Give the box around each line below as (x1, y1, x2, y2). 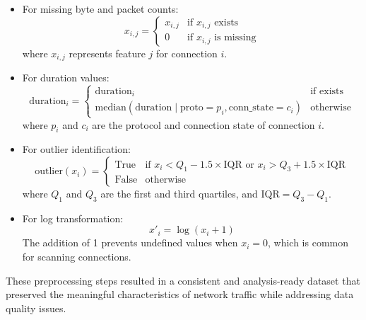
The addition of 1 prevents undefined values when (22, 235, 238, 250)
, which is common (268, 235, 349, 250)
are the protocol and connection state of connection (92, 117, 315, 132)
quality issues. (6, 300, 66, 315)
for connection (156, 45, 218, 60)
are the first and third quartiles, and (100, 186, 258, 201)
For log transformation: (22, 210, 124, 225)
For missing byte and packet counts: (22, 1, 179, 16)
